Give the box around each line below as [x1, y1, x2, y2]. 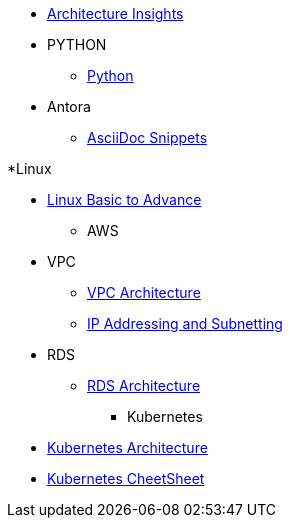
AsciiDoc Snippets [87, 129, 208, 146]
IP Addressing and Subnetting [87, 315, 283, 332]
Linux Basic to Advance [47, 191, 202, 208]
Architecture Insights [47, 5, 184, 22]
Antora [47, 98, 91, 115]
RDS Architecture [87, 377, 201, 394]
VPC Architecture [87, 284, 201, 301]
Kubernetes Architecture [47, 439, 208, 456]
